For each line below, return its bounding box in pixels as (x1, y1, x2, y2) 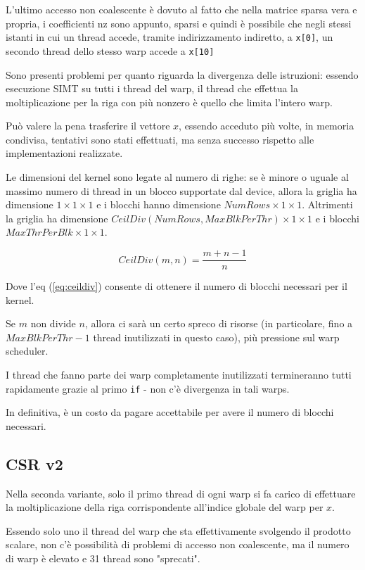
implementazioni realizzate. (6, 146, 123, 160)
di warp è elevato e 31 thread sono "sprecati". (6, 551, 200, 566)
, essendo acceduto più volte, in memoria (179, 118, 354, 133)
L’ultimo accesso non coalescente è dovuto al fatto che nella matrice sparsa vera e (6, 2, 357, 16)
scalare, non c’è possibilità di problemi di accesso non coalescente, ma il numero (6, 537, 350, 552)
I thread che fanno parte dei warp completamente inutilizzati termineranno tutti (6, 367, 352, 382)
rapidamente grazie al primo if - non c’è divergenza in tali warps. (6, 381, 290, 395)
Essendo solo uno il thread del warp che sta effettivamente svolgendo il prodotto (6, 523, 351, 538)
